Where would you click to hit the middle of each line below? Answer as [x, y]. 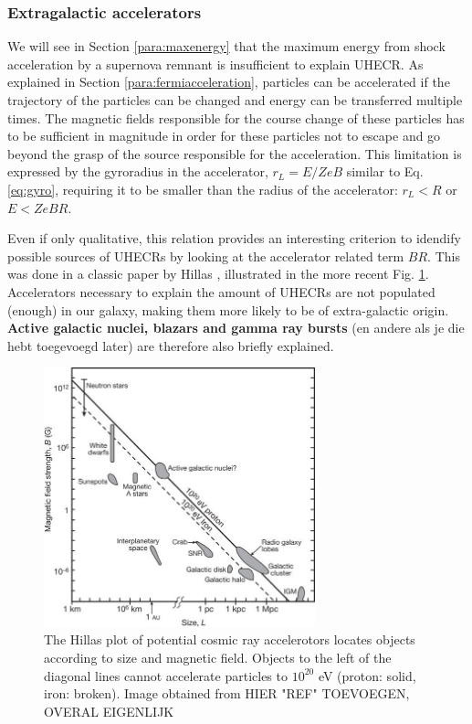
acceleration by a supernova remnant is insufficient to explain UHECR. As [215, 64]
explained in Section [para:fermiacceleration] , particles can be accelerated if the [229, 82]
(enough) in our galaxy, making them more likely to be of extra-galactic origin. [228, 309]
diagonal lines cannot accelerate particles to [166, 675]
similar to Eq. [385, 171]
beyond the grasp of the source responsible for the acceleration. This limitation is [235, 153]
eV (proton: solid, [367, 675]
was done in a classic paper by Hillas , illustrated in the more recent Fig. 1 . [218, 274]
